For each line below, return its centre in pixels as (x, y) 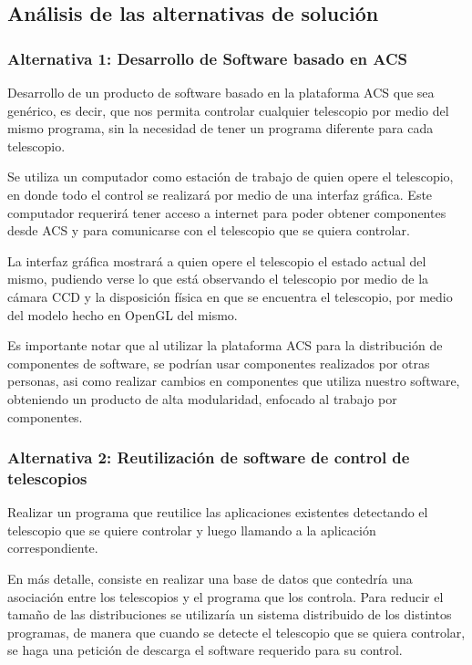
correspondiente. (53, 548)
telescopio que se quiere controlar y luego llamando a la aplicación (192, 530)
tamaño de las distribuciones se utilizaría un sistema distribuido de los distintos (230, 614)
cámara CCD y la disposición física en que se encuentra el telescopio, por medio (230, 296)
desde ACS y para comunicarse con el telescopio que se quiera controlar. (209, 230)
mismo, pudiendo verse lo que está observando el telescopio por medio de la (218, 279)
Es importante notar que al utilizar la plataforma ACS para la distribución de (225, 345)
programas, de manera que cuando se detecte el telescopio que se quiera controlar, (236, 632)
